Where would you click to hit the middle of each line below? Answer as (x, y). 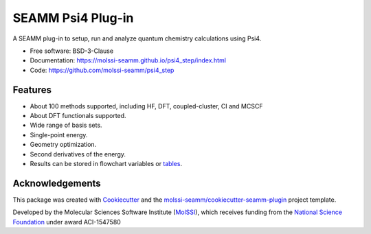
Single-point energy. (59, 134)
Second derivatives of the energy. (78, 154)
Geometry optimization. (63, 145)
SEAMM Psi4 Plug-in (73, 18)
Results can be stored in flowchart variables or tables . (106, 163)
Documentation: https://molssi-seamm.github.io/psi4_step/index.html (128, 60)
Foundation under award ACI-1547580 (67, 222)
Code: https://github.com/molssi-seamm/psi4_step (102, 70)
